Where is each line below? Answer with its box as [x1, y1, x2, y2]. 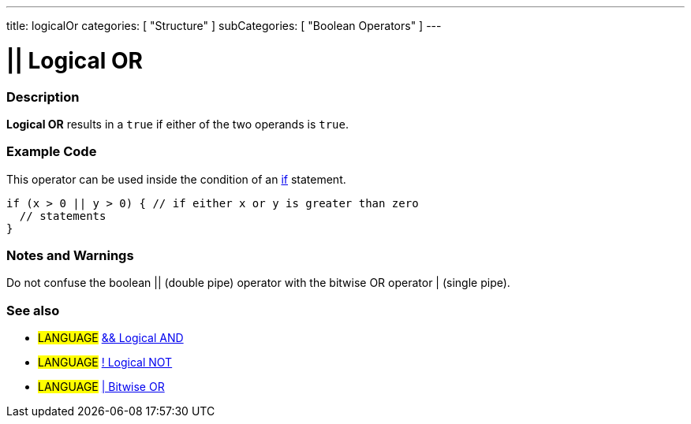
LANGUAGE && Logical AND [38, 331, 184, 345]
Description [6, 88, 80, 105]
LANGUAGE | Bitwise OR [38, 380, 165, 394]
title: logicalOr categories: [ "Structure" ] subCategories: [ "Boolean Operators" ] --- [6, 19, 442, 32]
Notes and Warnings [6, 247, 134, 263]
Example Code [6, 143, 97, 160]
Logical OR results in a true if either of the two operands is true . [6, 117, 349, 131]
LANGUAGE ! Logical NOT [38, 355, 173, 370]
